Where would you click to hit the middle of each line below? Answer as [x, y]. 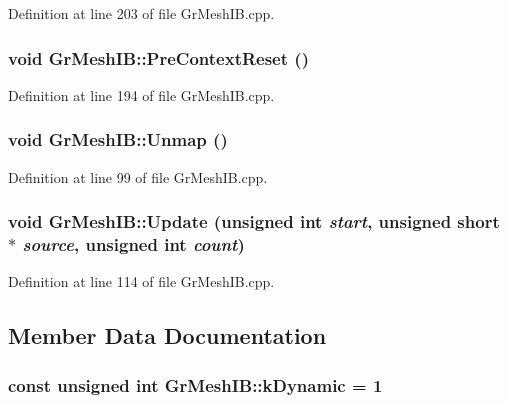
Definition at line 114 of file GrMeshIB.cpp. [141, 281]
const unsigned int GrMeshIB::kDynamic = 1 [195, 384]
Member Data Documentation [167, 335]
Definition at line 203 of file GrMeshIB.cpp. [141, 13]
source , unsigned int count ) [133, 244]
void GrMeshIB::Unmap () [118, 139]
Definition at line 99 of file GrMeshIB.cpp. [138, 176]
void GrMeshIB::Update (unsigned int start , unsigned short [254, 221]
